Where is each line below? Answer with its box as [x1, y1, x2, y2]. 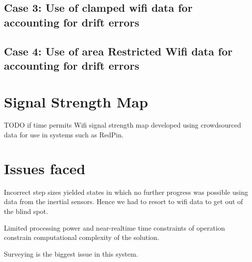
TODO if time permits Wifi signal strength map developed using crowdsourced [4, 120, 241, 130]
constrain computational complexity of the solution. [4, 232, 159, 242]
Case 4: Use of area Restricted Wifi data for [4, 43, 233, 58]
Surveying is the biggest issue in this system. [4, 248, 138, 259]
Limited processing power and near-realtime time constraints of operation [4, 222, 225, 233]
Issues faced [4, 158, 86, 178]
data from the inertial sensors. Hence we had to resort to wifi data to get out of [4, 196, 243, 207]
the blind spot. [4, 206, 48, 216]
